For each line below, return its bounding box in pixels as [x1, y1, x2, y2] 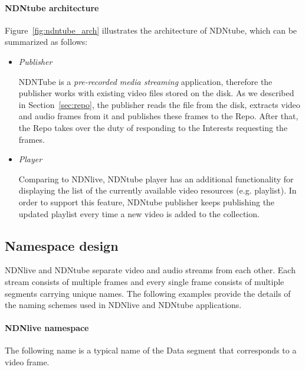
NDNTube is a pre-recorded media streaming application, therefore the [18, 75, 273, 87]
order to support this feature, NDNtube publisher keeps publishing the [18, 195, 275, 208]
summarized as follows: [5, 35, 88, 48]
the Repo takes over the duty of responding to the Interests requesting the [18, 121, 288, 133]
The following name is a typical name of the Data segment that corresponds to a [5, 344, 297, 356]
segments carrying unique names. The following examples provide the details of [5, 287, 291, 299]
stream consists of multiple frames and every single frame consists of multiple [5, 275, 284, 287]
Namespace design [5, 236, 119, 254]
